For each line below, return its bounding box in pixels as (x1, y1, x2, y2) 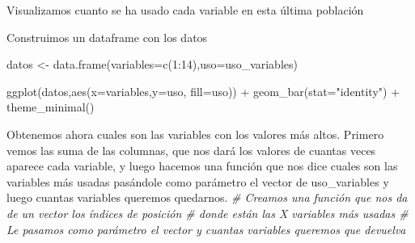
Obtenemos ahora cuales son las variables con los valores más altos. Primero (6, 125, 384, 142)
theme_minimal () (6, 98, 95, 115)
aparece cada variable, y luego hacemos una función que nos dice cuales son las (6, 157, 398, 174)
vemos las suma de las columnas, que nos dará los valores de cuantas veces (6, 141, 376, 158)
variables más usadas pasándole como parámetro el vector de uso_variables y (6, 173, 389, 190)
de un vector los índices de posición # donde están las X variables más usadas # (6, 204, 409, 221)
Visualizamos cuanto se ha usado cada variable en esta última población (6, 2, 364, 18)
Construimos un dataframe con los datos (6, 28, 208, 45)
